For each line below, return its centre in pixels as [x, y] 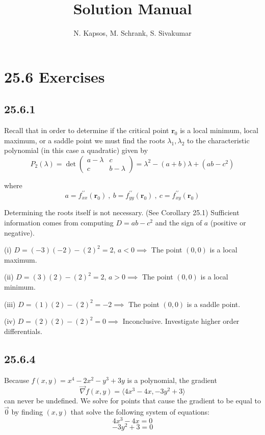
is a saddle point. [214, 304]
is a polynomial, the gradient [172, 380]
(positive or [228, 223]
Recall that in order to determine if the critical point [87, 130]
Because [17, 380]
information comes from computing [59, 223]
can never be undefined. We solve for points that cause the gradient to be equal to [132, 401]
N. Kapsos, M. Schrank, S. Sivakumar [132, 33]
